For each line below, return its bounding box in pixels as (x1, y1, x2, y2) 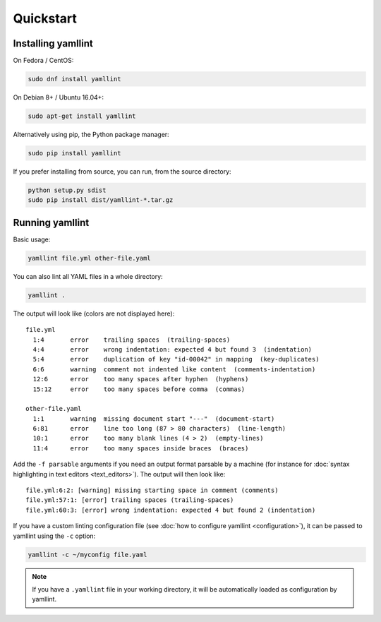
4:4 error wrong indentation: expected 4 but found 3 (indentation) (32, 345, 313, 353)
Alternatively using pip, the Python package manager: (13, 131, 169, 138)
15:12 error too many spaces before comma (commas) (32, 385, 246, 393)
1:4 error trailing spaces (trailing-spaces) (32, 335, 231, 344)
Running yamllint (13, 216, 90, 229)
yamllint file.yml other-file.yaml (28, 254, 151, 262)
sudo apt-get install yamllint (28, 112, 137, 120)
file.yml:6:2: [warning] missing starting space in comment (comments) (25, 486, 279, 494)
